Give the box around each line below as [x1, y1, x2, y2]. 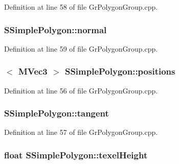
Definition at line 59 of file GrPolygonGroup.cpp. [4, 43, 158, 54]
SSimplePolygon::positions [64, 65, 175, 78]
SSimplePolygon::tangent [4, 107, 109, 120]
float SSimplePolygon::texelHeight [4, 148, 148, 161]
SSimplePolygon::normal [4, 23, 107, 36]
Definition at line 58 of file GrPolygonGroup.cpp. [4, 2, 158, 12]
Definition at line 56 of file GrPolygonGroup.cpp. [4, 85, 158, 96]
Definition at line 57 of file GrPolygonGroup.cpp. [4, 127, 158, 137]
